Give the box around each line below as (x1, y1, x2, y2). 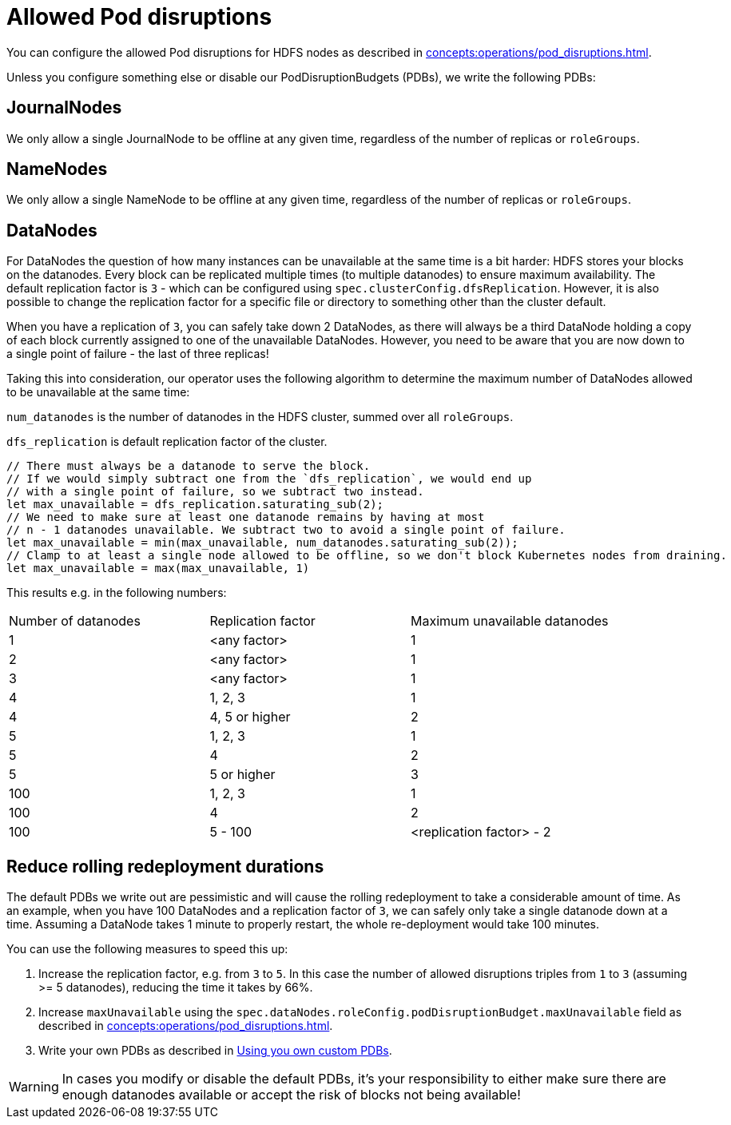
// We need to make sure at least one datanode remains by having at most (6, 511, 485, 524)
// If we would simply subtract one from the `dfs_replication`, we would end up (6, 472, 532, 486)
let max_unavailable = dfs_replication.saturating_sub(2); (6, 498, 384, 511)
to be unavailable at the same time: (6, 385, 190, 400)
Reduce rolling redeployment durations (6, 856, 324, 877)
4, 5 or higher (209, 709, 291, 725)
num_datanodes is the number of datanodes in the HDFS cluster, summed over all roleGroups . (6, 410, 514, 424)
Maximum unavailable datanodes (411, 613, 609, 630)
